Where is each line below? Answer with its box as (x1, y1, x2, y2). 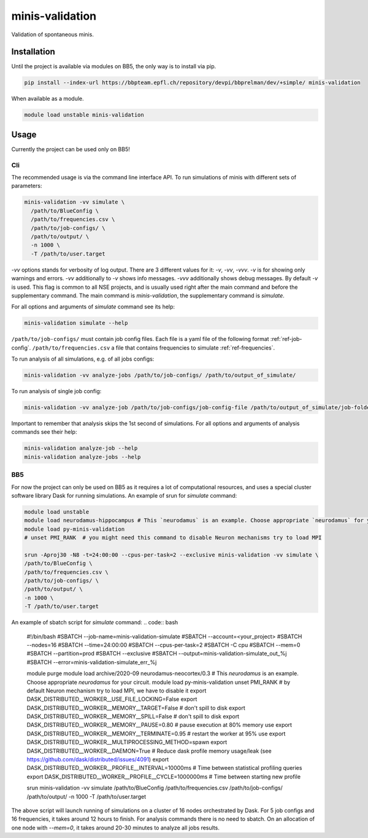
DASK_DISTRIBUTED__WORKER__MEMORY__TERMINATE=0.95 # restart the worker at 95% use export (26, 730, 286, 737)
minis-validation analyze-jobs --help (24, 453, 141, 460)
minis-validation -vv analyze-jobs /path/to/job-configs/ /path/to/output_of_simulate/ (24, 372, 296, 379)
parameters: (11, 182, 42, 190)
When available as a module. (11, 95, 84, 103)
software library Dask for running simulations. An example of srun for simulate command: (11, 491, 237, 499)
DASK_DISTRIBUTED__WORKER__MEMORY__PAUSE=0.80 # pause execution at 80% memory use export (26, 721, 293, 729)
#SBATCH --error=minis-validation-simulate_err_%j (26, 658, 157, 666)
